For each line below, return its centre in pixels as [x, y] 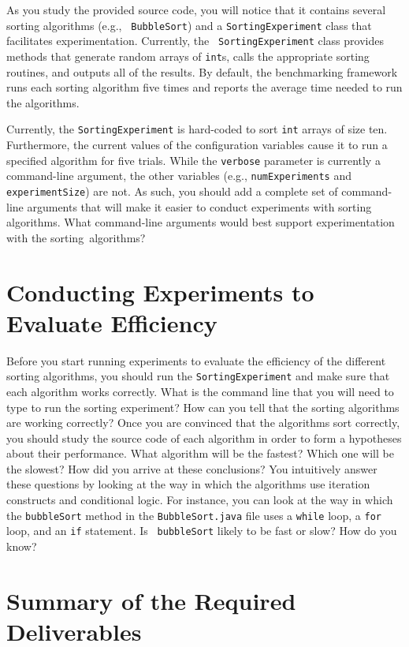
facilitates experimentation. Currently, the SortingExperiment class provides [195, 41]
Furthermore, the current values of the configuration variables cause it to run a [197, 144]
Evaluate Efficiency [112, 322]
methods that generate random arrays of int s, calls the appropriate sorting [188, 56]
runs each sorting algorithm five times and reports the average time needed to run [204, 87]
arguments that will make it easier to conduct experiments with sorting [199, 206]
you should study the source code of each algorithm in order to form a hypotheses [204, 438]
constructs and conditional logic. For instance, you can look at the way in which [200, 500]
